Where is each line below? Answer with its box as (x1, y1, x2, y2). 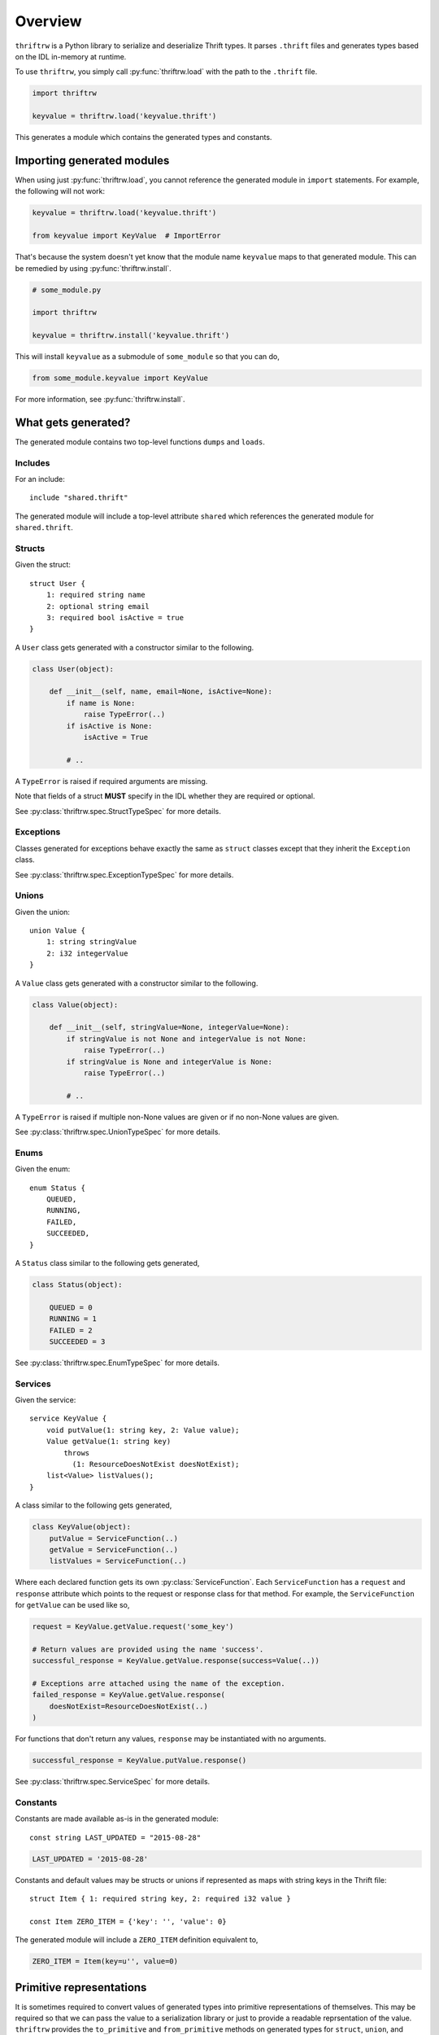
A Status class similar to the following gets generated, (15, 1258, 200, 1267)
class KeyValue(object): (32, 1522, 132, 1532)
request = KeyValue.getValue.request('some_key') (32, 1622, 234, 1631)
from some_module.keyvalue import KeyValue (32, 374, 209, 383)
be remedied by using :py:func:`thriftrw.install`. (15, 263, 172, 273)
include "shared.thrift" (29, 493, 128, 502)
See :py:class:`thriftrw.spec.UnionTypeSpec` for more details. (15, 1127, 221, 1137)
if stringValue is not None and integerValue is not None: (66, 1034, 307, 1044)
